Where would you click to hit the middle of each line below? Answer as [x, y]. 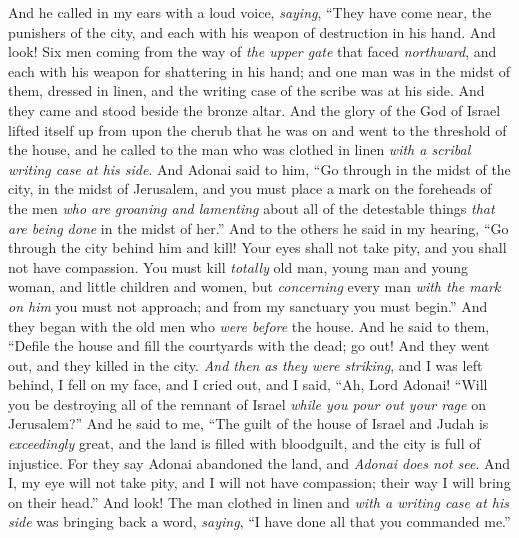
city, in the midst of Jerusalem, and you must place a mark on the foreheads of [250, 188]
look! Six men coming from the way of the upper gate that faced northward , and [252, 51]
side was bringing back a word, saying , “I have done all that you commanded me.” [259, 521]
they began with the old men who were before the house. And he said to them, [249, 325]
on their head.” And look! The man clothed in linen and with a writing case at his [258, 501]
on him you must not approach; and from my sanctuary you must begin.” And [248, 305]
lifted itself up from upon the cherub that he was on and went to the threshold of [257, 129]
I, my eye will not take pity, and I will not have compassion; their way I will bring [259, 482]
